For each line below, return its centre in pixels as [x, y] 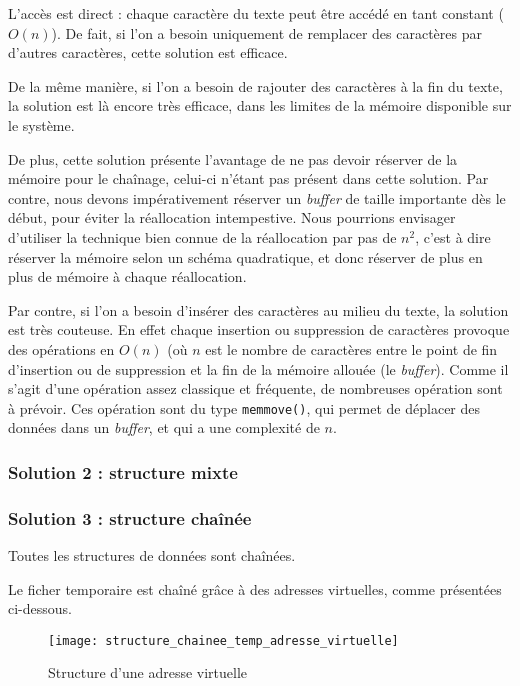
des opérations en [61, 348]
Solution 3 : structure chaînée [130, 517]
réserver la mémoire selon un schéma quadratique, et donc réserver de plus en [245, 256]
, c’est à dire [453, 236]
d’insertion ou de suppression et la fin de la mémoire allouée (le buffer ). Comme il [258, 368]
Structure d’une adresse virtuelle [148, 672]
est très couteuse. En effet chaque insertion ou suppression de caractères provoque [259, 329]
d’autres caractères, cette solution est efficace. [148, 52]
